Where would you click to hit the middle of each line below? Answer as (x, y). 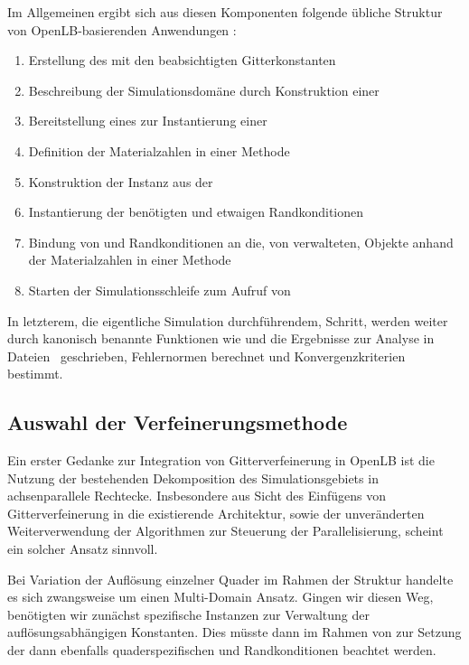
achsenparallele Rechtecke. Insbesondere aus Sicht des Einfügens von (197, 496)
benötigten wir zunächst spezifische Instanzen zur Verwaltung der (189, 614)
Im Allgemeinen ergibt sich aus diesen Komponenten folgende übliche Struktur (225, 12)
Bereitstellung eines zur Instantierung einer (148, 121)
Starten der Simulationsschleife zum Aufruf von (159, 290)
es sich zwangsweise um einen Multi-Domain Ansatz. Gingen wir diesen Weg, (220, 597)
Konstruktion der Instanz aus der (121, 181)
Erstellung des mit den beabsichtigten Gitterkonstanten (182, 60)
